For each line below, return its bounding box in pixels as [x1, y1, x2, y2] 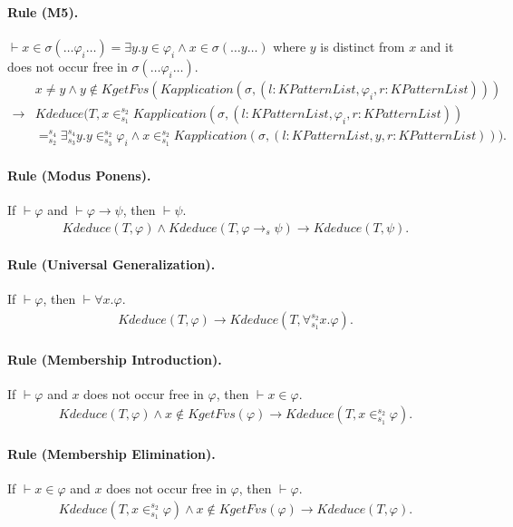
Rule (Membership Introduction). [7, 349, 222, 368]
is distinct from [320, 36, 405, 55]
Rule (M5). [7, 2, 79, 21]
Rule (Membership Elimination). [7, 444, 216, 464]
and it [420, 36, 454, 55]
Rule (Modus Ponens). [7, 165, 151, 184]
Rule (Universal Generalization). [7, 255, 216, 274]
